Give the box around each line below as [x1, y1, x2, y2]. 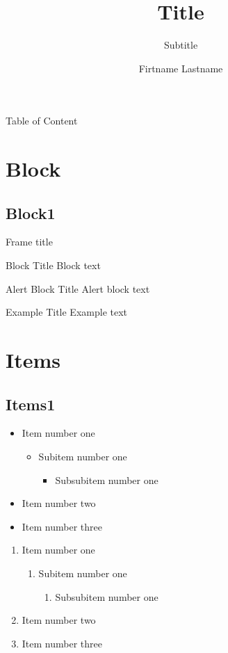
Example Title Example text [6, 305, 128, 319]
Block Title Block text [6, 258, 101, 273]
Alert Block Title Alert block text [6, 281, 150, 296]
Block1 [6, 202, 56, 223]
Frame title [6, 234, 53, 249]
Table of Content [6, 113, 78, 128]
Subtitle [163, 38, 198, 52]
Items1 [6, 393, 56, 414]
